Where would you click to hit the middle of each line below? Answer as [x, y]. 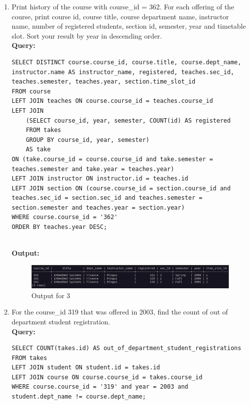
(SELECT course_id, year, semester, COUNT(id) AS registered [128, 120]
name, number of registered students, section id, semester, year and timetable [129, 26]
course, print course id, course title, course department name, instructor [120, 16]
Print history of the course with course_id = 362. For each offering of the [123, 6]
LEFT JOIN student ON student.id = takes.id [86, 368]
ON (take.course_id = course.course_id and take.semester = [112, 159]
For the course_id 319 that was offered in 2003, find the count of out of [120, 312]
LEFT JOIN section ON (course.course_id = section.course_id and [121, 188]
